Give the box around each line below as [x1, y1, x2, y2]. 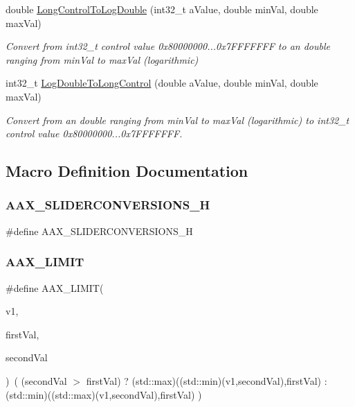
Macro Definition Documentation [6, 160, 248, 182]
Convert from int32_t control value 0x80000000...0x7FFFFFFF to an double [6, 39, 330, 53]
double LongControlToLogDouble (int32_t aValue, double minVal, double [6, 2, 318, 16]
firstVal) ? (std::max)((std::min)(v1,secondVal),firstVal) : [86, 373, 327, 388]
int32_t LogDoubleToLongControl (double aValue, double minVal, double [6, 76, 318, 90]
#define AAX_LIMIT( [6, 280, 104, 295]
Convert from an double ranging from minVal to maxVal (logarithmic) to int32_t [6, 112, 349, 127]
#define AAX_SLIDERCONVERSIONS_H [6, 223, 193, 238]
